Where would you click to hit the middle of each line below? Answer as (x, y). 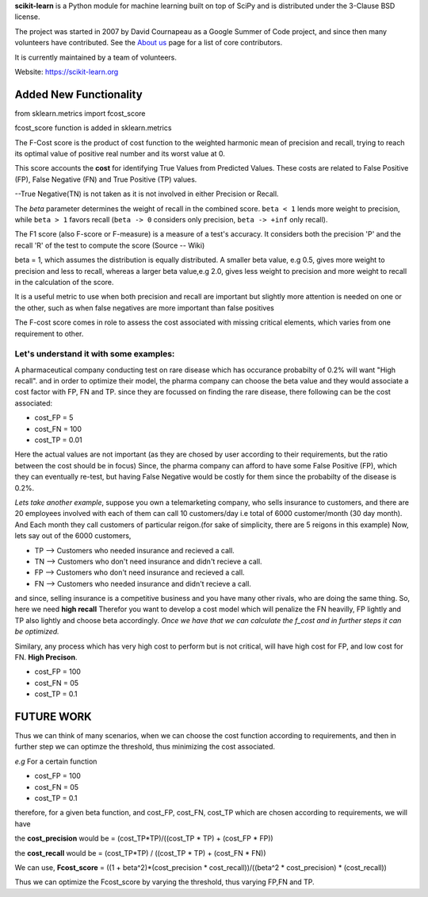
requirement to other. (49, 333)
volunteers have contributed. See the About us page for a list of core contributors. (149, 43)
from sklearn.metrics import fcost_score (80, 113)
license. (27, 17)
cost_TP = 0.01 (58, 440)
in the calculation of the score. (64, 282)
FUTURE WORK (53, 717)
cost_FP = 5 (54, 418)
